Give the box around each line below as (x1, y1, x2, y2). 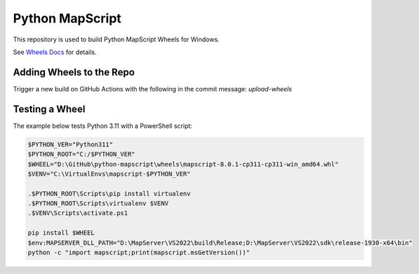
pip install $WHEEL (27, 229, 95, 237)
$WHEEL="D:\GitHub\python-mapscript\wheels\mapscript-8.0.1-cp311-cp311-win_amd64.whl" (27, 160, 339, 168)
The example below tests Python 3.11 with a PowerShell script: (13, 122, 193, 130)
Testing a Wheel (13, 103, 86, 115)
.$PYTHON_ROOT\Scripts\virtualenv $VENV (27, 200, 168, 207)
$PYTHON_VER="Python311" (27, 141, 114, 148)
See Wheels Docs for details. (13, 48, 98, 56)
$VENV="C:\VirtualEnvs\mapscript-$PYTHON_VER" (27, 169, 191, 178)
